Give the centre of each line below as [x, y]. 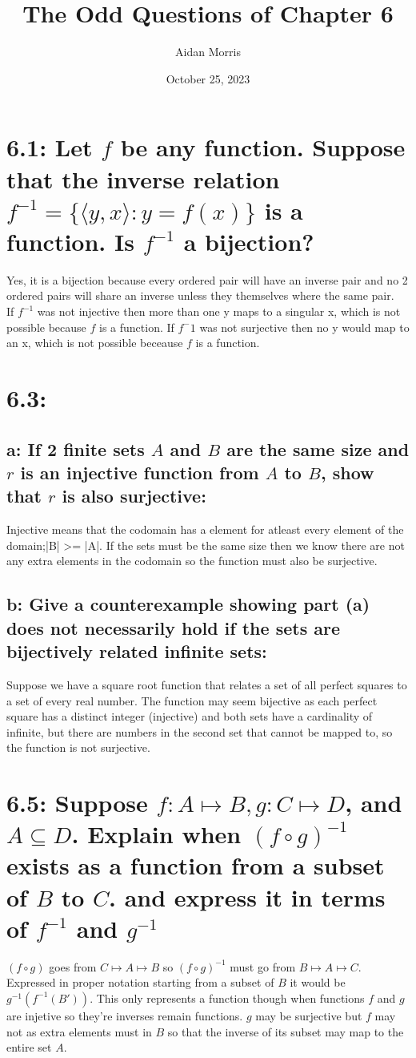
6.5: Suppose [77, 803]
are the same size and [318, 448]
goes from [73, 966]
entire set [29, 1047]
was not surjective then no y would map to [304, 327]
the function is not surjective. [78, 747]
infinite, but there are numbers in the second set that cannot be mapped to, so [200, 731]
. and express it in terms [247, 896]
